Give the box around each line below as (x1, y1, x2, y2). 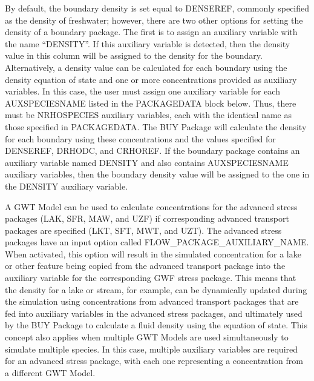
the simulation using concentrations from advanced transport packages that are (5, 295, 299, 308)
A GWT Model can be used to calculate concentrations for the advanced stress (5, 200, 298, 213)
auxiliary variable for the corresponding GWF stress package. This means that (5, 271, 296, 284)
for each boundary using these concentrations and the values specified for (5, 132, 276, 145)
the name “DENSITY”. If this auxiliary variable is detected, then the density (5, 37, 290, 50)
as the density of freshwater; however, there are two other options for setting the (5, 13, 303, 26)
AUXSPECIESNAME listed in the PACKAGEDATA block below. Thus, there (5, 96, 296, 109)
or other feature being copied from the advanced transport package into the (5, 259, 286, 272)
